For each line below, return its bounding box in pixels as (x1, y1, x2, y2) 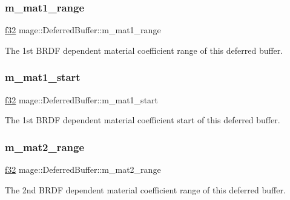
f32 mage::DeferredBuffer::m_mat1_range (5, 24, 161, 36)
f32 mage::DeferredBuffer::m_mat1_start (5, 93, 159, 106)
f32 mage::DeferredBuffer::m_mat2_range (5, 163, 161, 176)
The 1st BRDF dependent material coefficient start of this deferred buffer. (5, 114, 280, 126)
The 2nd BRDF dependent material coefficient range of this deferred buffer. (5, 183, 286, 196)
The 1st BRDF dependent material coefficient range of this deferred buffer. (5, 44, 283, 56)
